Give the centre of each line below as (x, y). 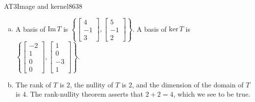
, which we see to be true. (212, 94)
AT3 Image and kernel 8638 (43, 6)
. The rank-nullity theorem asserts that (84, 94)
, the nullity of (91, 84)
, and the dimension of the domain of (188, 84)
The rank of (33, 84)
